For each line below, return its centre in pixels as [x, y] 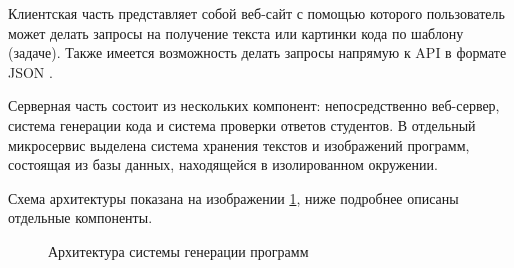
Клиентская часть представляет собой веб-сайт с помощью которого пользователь [256, 13]
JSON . [30, 71]
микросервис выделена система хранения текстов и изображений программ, [239, 144]
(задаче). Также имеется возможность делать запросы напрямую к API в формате [257, 52]
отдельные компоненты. [80, 217]
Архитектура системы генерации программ [178, 250]
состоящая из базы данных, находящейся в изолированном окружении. [223, 164]
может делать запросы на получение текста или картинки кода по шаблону [236, 32]
